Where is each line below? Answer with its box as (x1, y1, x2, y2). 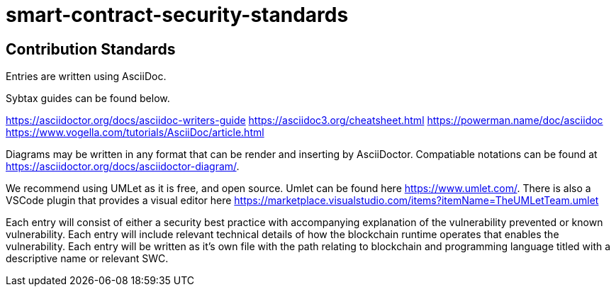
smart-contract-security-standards (6, 3, 349, 27)
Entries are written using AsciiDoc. (6, 70, 167, 83)
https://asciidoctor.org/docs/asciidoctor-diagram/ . (6, 160, 240, 173)
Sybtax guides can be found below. (6, 92, 170, 105)
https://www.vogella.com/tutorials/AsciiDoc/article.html (6, 126, 264, 139)
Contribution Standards (6, 40, 176, 58)
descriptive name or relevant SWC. (6, 252, 169, 265)
